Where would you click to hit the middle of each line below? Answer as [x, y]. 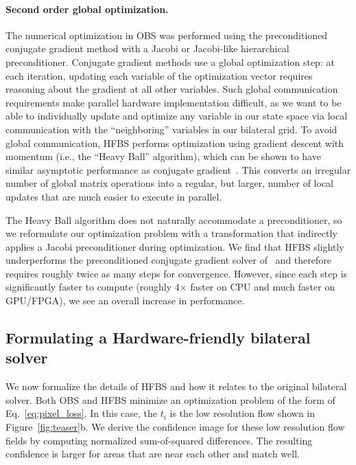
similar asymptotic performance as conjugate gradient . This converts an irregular [178, 169]
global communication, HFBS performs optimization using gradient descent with [175, 143]
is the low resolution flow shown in [242, 413]
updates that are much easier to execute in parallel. [114, 196]
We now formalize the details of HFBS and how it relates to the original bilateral [176, 386]
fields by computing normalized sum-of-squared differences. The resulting [159, 440]
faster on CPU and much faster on [263, 287]
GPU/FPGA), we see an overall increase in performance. [125, 300]
